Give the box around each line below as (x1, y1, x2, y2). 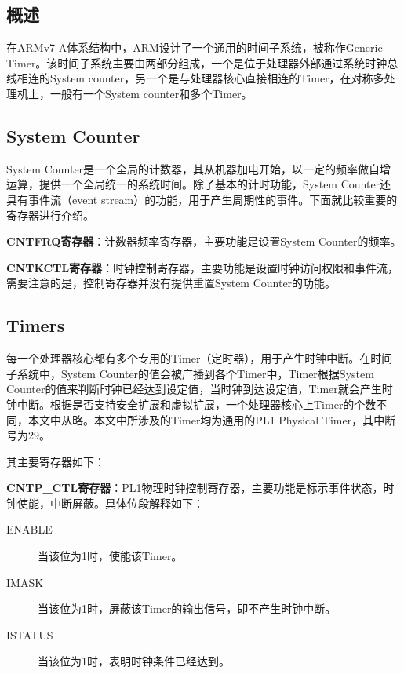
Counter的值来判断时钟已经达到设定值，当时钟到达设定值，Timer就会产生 (6, 381, 382, 397)
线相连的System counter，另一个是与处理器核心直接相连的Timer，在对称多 (6, 70, 384, 86)
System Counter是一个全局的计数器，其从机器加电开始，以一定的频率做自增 (6, 160, 391, 177)
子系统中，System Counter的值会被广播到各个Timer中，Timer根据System (6, 365, 374, 381)
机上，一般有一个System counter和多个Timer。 (16, 85, 253, 101)
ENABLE (6, 521, 53, 537)
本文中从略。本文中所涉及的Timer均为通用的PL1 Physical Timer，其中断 (27, 411, 396, 428)
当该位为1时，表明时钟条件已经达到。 (38, 653, 230, 669)
